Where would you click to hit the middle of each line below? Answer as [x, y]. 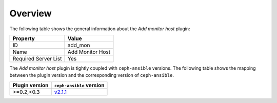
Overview [31, 13]
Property [24, 38]
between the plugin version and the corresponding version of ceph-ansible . [92, 75]
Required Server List [37, 58]
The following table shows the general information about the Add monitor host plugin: [100, 29]
